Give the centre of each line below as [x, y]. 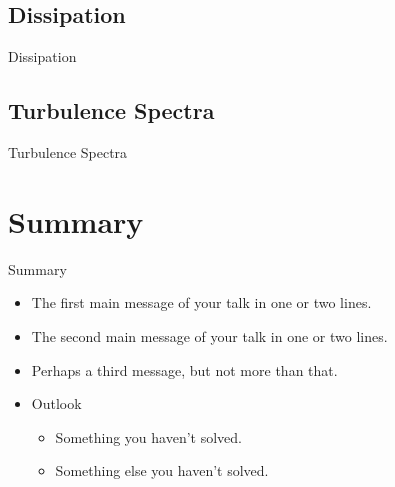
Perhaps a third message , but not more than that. [184, 369]
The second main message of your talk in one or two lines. [209, 335]
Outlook [56, 403]
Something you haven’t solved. [148, 436]
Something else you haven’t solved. [162, 470]
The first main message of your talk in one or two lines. [201, 302]
